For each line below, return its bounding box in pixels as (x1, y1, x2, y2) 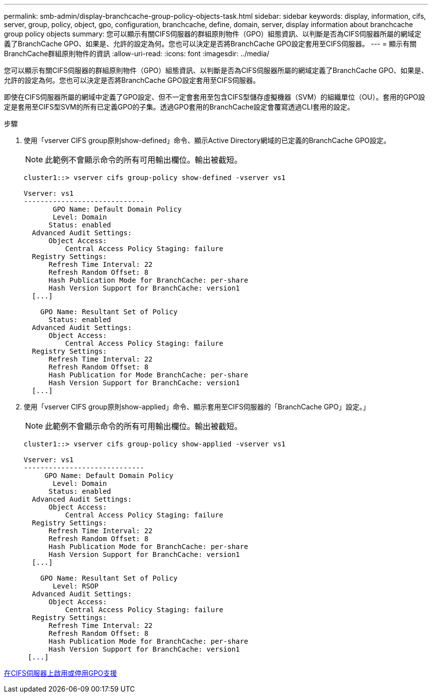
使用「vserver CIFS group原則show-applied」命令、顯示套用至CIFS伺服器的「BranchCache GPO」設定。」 (24, 403, 370, 411)
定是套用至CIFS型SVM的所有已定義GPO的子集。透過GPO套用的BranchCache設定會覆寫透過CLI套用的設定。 (4, 103, 354, 111)
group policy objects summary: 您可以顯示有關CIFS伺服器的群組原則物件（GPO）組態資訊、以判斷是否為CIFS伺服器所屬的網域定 (4, 30, 422, 38)
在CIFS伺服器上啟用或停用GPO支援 (4, 669, 117, 677)
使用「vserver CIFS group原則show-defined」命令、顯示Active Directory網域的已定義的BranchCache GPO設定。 (24, 136, 391, 145)
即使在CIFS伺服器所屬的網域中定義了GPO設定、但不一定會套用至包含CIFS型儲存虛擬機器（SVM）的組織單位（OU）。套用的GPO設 (4, 93, 426, 101)
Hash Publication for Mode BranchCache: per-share (48, 371, 249, 379)
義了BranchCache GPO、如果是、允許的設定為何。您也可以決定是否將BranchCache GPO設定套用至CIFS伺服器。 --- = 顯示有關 (4, 39, 417, 48)
